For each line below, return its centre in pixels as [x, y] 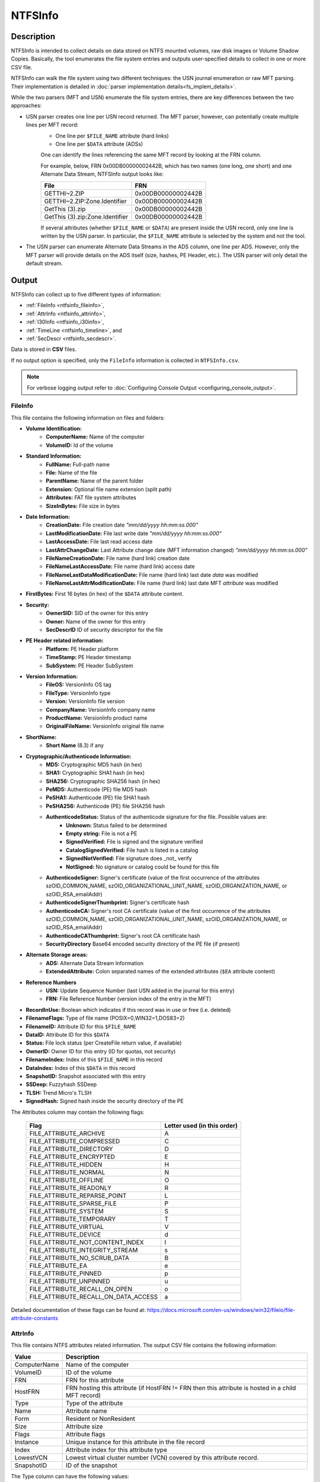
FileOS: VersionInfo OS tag [79, 685]
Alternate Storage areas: [57, 955]
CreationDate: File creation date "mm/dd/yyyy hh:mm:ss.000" [122, 525]
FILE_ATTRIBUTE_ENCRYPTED [72, 1157]
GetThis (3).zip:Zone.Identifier [86, 216]
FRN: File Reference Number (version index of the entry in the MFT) [129, 999]
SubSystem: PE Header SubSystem [89, 665]
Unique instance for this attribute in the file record [135, 1442]
